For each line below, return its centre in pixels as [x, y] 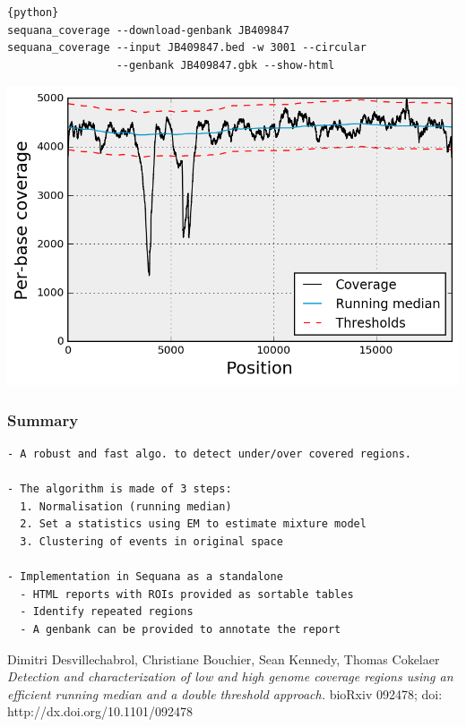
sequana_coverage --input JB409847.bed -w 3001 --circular [187, 48]
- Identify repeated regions [107, 612]
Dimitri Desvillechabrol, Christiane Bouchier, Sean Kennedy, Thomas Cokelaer [224, 659]
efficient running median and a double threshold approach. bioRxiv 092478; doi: [225, 693]
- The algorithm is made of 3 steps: [120, 489]
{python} [33, 13]
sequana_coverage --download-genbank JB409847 [148, 30]
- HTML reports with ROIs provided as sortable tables [187, 594]
